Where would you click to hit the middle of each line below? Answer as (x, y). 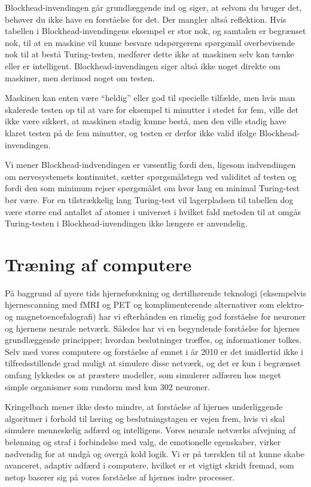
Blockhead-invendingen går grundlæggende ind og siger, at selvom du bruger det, (153, 7)
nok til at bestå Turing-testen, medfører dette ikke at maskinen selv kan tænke (150, 54)
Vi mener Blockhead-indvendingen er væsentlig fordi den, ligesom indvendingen (150, 165)
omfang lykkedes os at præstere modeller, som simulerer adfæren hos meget (143, 374)
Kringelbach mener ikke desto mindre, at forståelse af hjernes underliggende (144, 407)
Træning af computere (98, 264)
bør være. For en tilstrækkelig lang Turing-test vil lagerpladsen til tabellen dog (149, 199)
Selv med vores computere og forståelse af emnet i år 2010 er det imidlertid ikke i (154, 351)
